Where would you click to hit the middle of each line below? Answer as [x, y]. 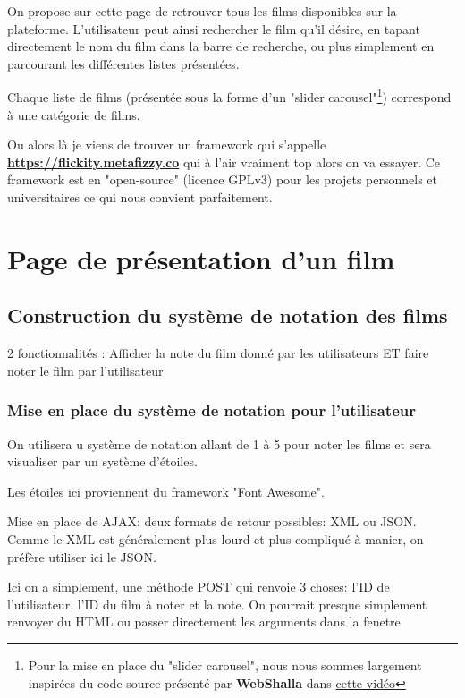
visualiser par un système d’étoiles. [102, 461]
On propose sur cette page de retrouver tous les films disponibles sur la [202, 11]
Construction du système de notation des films [228, 315]
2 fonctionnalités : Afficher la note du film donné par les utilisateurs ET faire [218, 353]
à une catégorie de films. [74, 114]
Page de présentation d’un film [201, 258]
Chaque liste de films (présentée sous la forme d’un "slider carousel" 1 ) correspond [229, 96]
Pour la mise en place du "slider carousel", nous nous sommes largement [225, 664]
